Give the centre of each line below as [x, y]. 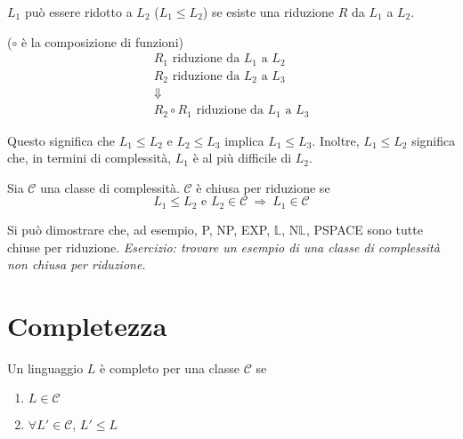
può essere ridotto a [78, 12]
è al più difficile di [242, 158]
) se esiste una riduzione [268, 12]
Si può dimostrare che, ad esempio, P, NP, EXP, [139, 229]
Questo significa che [61, 140]
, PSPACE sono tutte [364, 229]
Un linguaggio [45, 367]
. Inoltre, [336, 140]
